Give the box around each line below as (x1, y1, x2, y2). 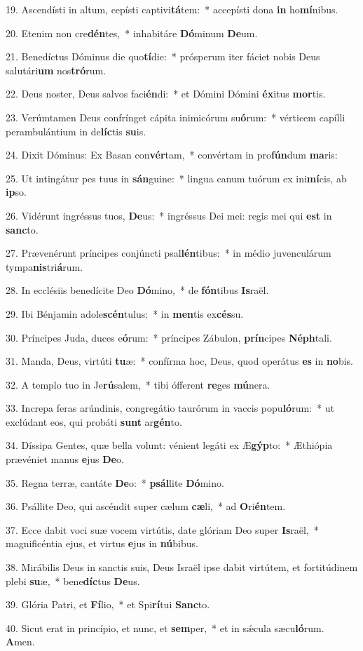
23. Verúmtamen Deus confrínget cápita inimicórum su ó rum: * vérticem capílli (6, 109, 345, 124)
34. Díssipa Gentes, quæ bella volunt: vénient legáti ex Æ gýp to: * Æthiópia (6, 438, 333, 452)
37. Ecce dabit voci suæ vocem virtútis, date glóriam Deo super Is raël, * (6, 522, 319, 537)
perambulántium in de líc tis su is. (6, 123, 146, 138)
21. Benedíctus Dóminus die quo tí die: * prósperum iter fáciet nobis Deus (6, 49, 320, 64)
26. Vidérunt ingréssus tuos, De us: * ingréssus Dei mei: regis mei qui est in (6, 208, 332, 222)
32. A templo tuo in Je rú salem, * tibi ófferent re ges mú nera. (6, 377, 270, 391)
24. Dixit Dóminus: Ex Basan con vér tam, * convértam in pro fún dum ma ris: (6, 147, 338, 162)
